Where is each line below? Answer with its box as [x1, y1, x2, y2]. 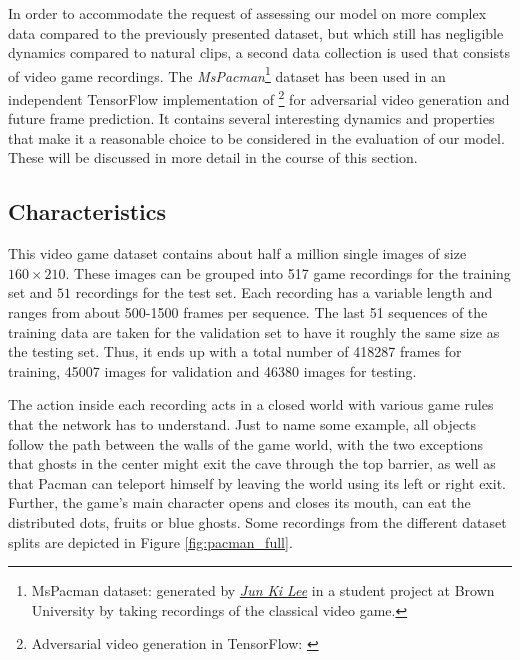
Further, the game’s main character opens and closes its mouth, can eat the [8, 492, 471, 513]
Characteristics [8, 196, 167, 227]
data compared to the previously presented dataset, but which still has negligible [8, 22, 504, 43]
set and [8, 282, 53, 303]
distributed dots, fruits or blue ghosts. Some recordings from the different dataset [8, 511, 507, 532]
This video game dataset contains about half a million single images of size [8, 243, 467, 264]
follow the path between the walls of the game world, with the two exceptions [8, 433, 483, 454]
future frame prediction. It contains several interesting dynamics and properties [8, 108, 495, 129]
